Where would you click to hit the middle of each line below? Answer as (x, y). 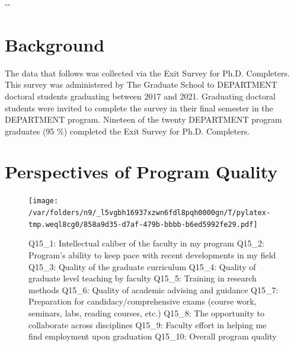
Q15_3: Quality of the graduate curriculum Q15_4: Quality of (142, 266)
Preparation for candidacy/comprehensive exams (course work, (143, 301)
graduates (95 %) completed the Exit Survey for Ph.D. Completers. (127, 131)
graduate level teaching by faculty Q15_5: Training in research (143, 278)
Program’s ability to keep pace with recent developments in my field (152, 254)
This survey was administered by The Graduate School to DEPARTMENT (141, 84)
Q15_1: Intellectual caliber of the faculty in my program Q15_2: (146, 243)
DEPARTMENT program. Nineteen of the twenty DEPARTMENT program (143, 119)
